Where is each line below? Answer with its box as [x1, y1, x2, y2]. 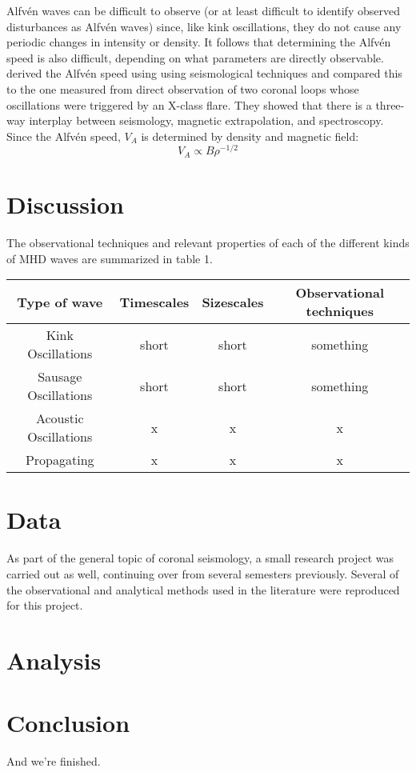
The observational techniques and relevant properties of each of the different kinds [6, 234, 410, 250]
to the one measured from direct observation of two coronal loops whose [6, 80, 359, 97]
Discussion [6, 188, 124, 221]
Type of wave [17, 292, 103, 311]
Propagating [25, 450, 94, 470]
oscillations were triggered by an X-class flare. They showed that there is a [6, 96, 372, 113]
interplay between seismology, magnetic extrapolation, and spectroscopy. [29, 112, 384, 129]
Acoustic [35, 409, 84, 428]
